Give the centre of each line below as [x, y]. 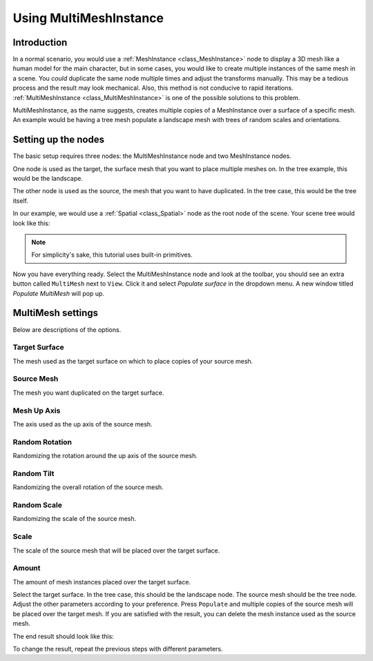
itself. [21, 201]
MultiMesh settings [56, 313]
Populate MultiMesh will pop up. [59, 293]
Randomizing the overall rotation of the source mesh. [88, 487]
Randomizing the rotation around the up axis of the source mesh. [105, 456]
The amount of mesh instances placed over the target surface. [102, 582]
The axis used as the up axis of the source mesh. [83, 424]
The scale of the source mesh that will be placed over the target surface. [116, 550]
